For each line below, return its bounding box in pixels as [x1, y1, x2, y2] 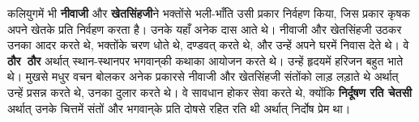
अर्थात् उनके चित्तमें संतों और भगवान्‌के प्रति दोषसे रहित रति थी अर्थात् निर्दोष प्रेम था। [7, 99, 351, 116]
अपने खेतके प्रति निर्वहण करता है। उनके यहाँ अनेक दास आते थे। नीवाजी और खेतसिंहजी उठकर [7, 20, 402, 37]
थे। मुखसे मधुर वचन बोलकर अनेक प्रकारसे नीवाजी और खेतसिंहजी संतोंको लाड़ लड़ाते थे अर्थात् [7, 68, 399, 85]
